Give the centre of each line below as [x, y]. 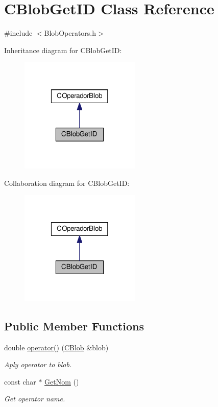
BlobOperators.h [70, 33]
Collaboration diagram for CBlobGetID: [67, 183]
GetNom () [62, 381]
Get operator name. [35, 399]
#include [18, 33]
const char [20, 381]
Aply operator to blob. [38, 364]
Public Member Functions [74, 326]
